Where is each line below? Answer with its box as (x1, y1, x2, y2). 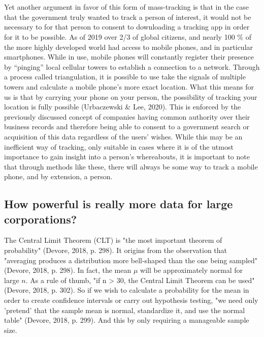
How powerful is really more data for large (4, 196, 233, 212)
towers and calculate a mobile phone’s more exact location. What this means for (4, 81, 254, 92)
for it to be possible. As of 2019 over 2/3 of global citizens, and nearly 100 (4, 31, 235, 42)
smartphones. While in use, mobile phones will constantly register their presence (4, 51, 254, 62)
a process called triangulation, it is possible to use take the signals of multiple (4, 71, 246, 82)
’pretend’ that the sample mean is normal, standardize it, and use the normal (4, 304, 245, 315)
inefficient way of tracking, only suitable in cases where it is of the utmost (4, 141, 234, 152)
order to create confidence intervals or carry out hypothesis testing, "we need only (4, 295, 258, 305)
